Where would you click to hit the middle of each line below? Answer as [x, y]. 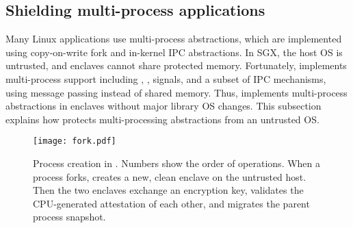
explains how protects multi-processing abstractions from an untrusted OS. [162, 119]
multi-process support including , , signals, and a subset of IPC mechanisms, [166, 78]
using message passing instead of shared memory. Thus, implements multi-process [176, 92]
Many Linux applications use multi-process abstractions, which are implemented [174, 39]
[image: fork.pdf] [75, 141]
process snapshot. [69, 217]
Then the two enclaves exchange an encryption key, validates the [168, 190]
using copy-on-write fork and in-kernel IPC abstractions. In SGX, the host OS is [174, 52]
